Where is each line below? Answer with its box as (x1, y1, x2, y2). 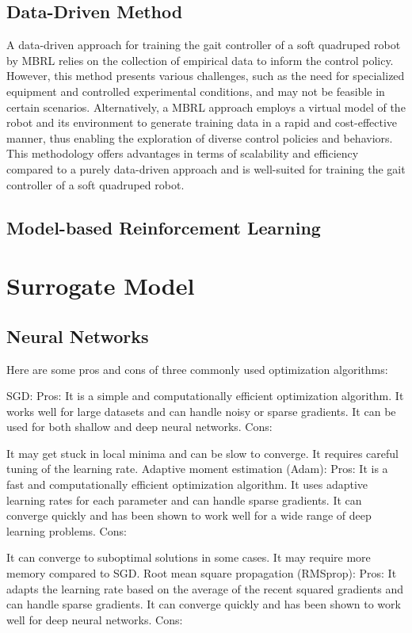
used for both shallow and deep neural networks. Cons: (6, 418, 273, 435)
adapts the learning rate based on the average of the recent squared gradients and (6, 580, 404, 597)
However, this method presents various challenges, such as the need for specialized (6, 67, 405, 84)
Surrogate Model (6, 269, 195, 302)
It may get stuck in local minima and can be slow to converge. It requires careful (6, 444, 399, 461)
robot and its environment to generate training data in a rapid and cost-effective (6, 114, 398, 131)
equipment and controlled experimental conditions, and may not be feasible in (6, 82, 385, 99)
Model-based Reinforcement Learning (6, 215, 321, 239)
